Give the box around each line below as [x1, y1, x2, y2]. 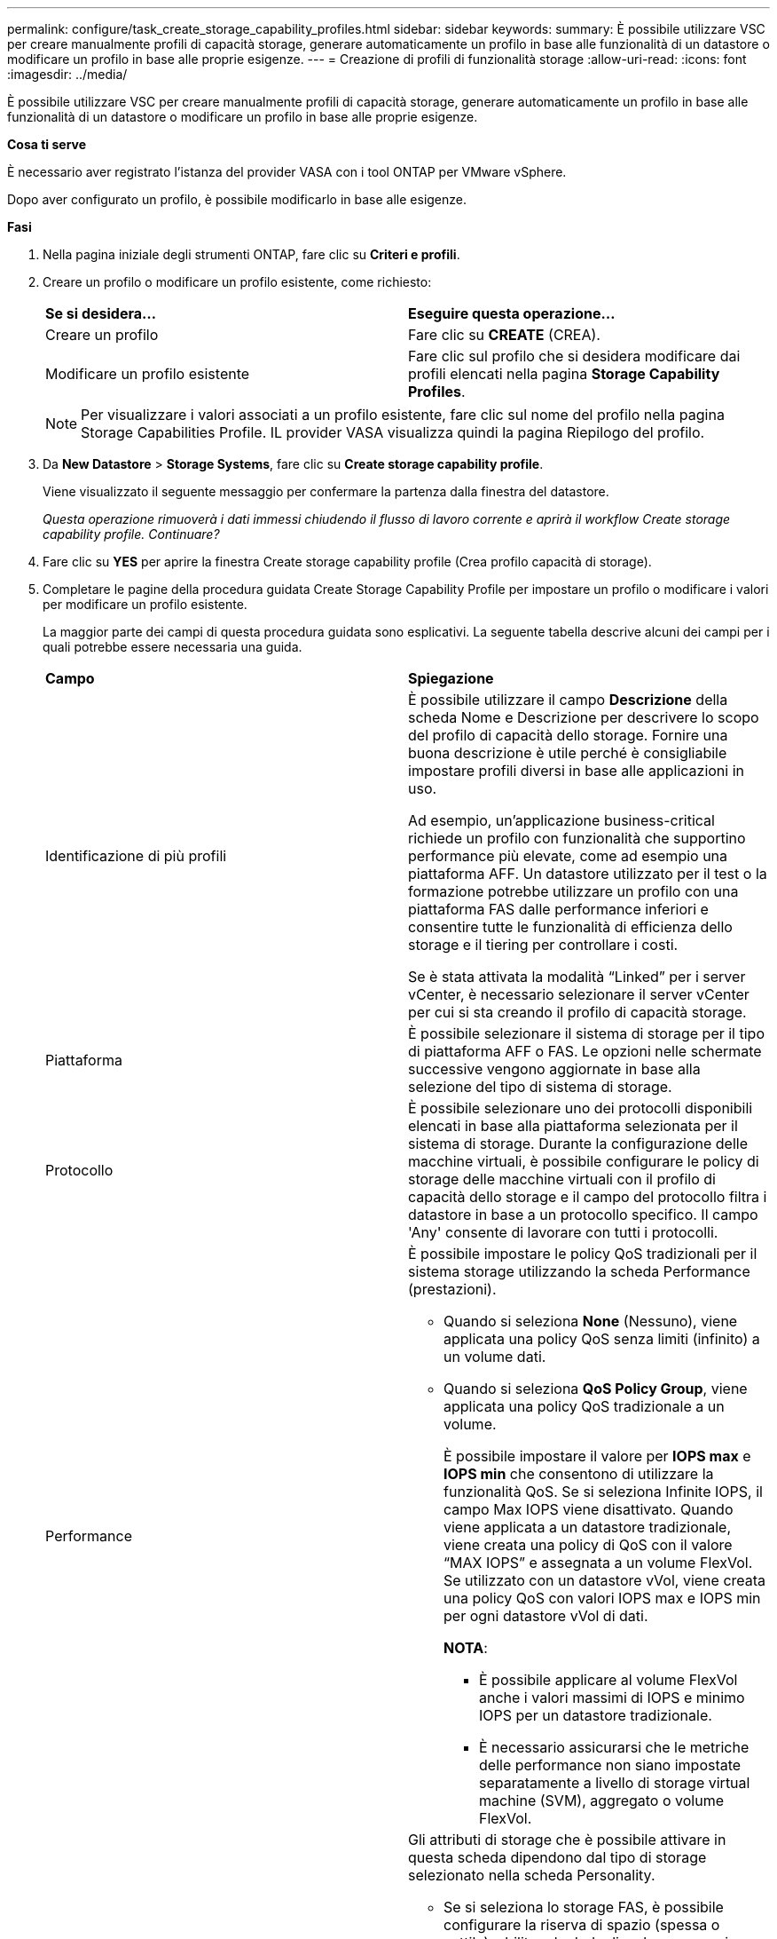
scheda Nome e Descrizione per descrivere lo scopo [408, 708, 759, 726]
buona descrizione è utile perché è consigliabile [408, 744, 727, 762]
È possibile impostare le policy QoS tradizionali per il [408, 1245, 757, 1262]
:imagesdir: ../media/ [7, 67, 128, 82]
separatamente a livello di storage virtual [479, 1774, 750, 1792]
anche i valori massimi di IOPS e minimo [479, 1689, 745, 1706]
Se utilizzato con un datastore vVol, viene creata [443, 1571, 766, 1589]
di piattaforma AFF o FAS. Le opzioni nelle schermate [408, 1042, 762, 1060]
